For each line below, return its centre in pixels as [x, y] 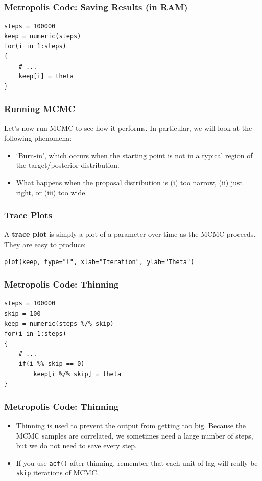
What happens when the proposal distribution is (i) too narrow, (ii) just [129, 182]
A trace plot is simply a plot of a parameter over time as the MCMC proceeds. [130, 234]
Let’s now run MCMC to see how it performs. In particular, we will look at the [128, 128]
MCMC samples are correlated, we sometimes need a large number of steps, [135, 435]
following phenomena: [38, 138]
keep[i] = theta [46, 76]
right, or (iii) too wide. [52, 192]
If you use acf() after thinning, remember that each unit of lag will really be [137, 462]
